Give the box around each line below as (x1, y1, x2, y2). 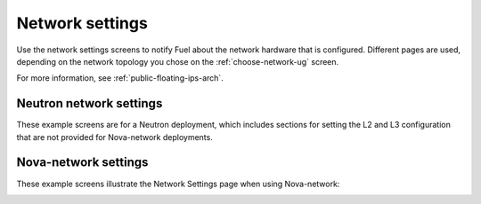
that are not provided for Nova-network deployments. (16, 131, 213, 142)
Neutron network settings (16, 96, 163, 111)
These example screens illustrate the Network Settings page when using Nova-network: (16, 178, 340, 189)
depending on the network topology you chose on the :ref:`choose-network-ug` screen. (16, 56, 339, 67)
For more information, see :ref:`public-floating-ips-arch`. (16, 73, 224, 83)
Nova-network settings (16, 155, 149, 170)
